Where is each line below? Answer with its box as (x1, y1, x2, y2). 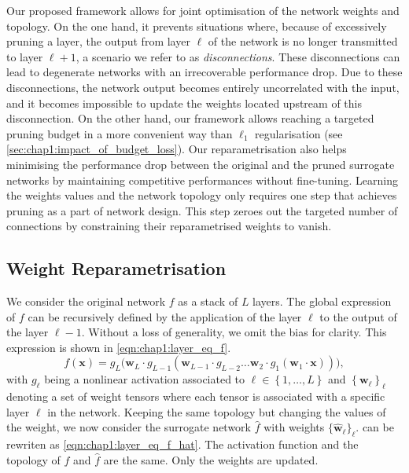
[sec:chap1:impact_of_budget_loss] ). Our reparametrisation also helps (6, 141, 347, 157)
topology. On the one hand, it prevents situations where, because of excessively (6, 17, 387, 34)
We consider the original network (6, 293, 166, 310)
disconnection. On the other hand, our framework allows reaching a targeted (6, 110, 374, 126)
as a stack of (178, 293, 238, 310)
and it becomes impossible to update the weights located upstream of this (6, 94, 362, 111)
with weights (263, 419, 325, 435)
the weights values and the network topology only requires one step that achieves (6, 187, 397, 203)
